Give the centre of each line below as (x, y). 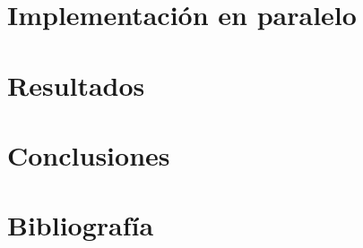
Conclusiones (89, 154)
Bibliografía (81, 225)
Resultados (76, 85)
